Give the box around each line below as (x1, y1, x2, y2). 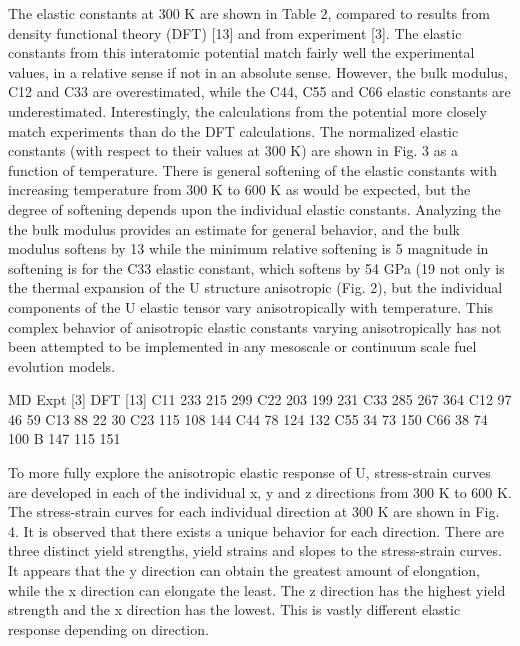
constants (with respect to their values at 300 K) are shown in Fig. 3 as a (8, 140, 458, 161)
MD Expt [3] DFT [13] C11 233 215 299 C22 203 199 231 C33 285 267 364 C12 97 (8, 389, 512, 410)
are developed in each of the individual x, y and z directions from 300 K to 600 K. (8, 481, 512, 502)
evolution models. (8, 355, 116, 376)
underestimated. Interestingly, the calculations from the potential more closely (8, 100, 487, 121)
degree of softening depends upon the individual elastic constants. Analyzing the (8, 198, 501, 219)
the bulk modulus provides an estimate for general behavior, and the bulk (8, 218, 460, 239)
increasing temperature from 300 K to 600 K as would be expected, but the (8, 179, 471, 200)
